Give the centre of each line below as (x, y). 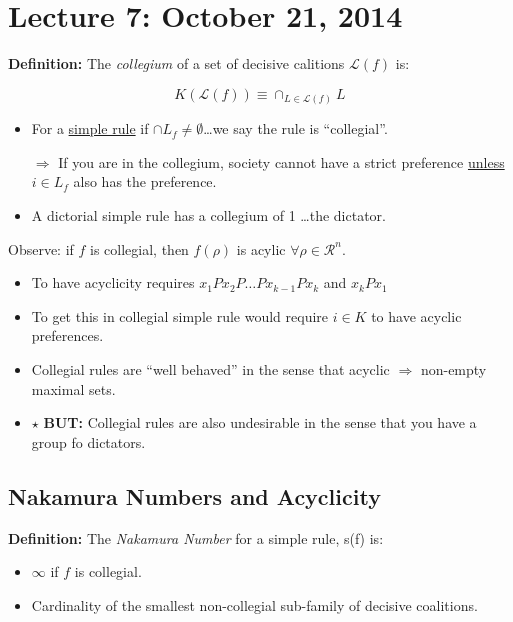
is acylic (261, 248)
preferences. (67, 335)
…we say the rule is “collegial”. (295, 128)
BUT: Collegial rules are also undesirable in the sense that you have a (260, 422)
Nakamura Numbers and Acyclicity (194, 495)
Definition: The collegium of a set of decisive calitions (176, 63)
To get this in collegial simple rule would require (180, 315)
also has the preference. (145, 181)
